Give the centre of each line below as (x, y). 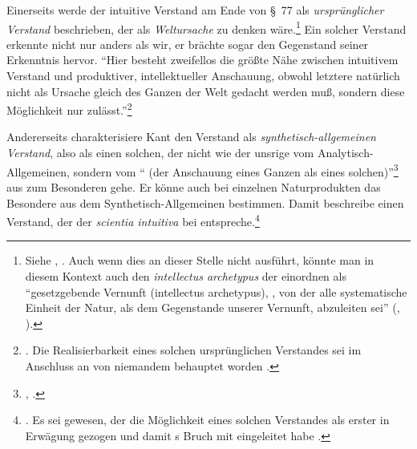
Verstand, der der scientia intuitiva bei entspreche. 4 (133, 220)
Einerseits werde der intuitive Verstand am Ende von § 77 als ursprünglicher (195, 10)
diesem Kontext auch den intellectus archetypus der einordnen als (186, 275)
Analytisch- (345, 153)
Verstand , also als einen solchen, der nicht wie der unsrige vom (160, 153)
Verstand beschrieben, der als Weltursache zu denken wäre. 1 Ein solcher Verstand (206, 27)
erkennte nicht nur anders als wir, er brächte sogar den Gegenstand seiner (188, 44)
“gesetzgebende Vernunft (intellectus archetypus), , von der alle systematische (216, 291)
